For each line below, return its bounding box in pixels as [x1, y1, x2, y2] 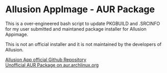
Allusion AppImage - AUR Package [5, 4, 155, 15]
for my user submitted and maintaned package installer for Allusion [5, 26, 147, 32]
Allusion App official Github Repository [5, 56, 87, 62]
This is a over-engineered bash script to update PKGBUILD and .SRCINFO [5, 20, 160, 27]
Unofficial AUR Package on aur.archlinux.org [5, 62, 99, 68]
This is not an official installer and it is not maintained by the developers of [5, 41, 162, 47]
